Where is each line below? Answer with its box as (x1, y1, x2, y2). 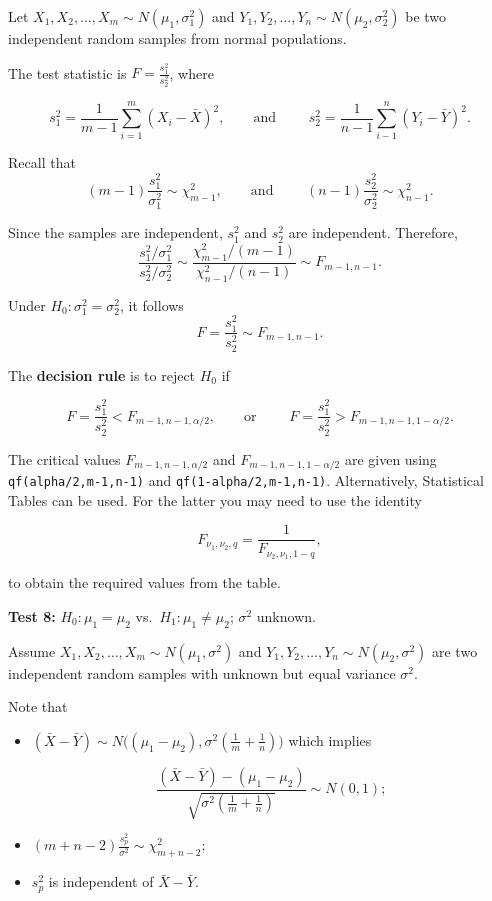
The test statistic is (8, 62, 127, 83)
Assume (8, 640, 56, 661)
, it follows (120, 294, 184, 315)
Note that (8, 696, 68, 717)
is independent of (48, 871, 154, 892)
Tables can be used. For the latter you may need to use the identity (8, 489, 422, 510)
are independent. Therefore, (288, 222, 458, 243)
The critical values (8, 448, 121, 469)
